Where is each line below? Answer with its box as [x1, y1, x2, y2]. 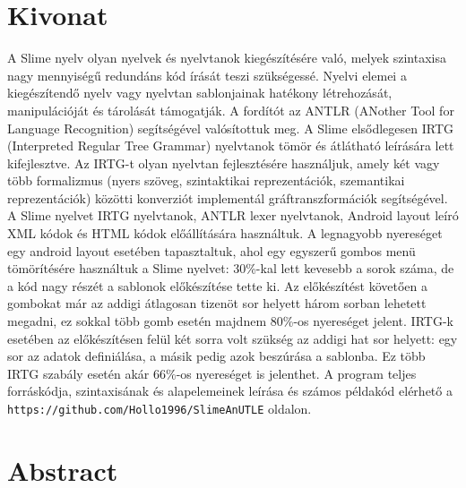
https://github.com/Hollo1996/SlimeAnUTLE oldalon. [7, 399, 312, 417]
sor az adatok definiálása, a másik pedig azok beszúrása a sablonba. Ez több [7, 347, 426, 365]
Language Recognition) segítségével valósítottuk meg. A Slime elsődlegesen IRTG [7, 118, 454, 137]
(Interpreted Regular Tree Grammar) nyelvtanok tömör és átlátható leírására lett [7, 136, 454, 155]
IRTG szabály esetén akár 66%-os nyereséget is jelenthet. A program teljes [7, 364, 417, 382]
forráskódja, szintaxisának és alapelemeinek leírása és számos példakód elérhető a [7, 381, 453, 400]
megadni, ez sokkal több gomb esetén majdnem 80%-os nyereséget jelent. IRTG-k [7, 312, 453, 330]
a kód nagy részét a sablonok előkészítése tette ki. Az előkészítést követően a [7, 276, 427, 295]
